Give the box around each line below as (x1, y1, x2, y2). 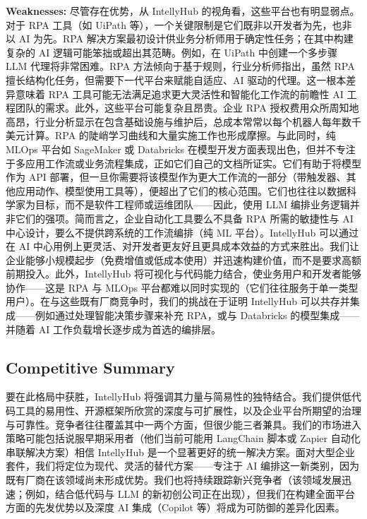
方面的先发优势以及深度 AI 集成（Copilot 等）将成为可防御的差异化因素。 (6, 500, 345, 515)
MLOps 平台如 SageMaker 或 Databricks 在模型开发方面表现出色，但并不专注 (6, 141, 356, 156)
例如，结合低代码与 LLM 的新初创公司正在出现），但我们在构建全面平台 (25, 486, 355, 501)
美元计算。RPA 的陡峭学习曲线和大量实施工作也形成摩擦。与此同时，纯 (6, 128, 336, 143)
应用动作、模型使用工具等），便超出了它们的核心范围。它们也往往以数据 (15, 183, 347, 198)
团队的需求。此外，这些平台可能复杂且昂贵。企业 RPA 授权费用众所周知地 (15, 100, 359, 115)
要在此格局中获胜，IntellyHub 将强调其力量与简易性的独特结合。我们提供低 (6, 389, 352, 404)
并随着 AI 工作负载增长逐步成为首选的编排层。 (6, 321, 221, 336)
